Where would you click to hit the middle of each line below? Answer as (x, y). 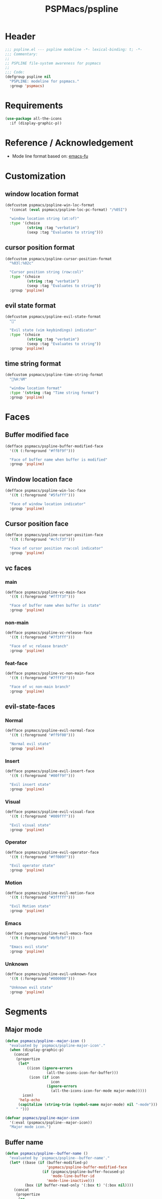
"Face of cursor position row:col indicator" (56, 549)
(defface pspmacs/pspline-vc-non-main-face (50, 673)
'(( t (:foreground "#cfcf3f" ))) (42, 540)
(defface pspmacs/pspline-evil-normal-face (50, 731)
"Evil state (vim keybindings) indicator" (53, 330)
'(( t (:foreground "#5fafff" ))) (42, 495)
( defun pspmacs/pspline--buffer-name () (47, 1154)
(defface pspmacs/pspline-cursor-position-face (54, 535)
